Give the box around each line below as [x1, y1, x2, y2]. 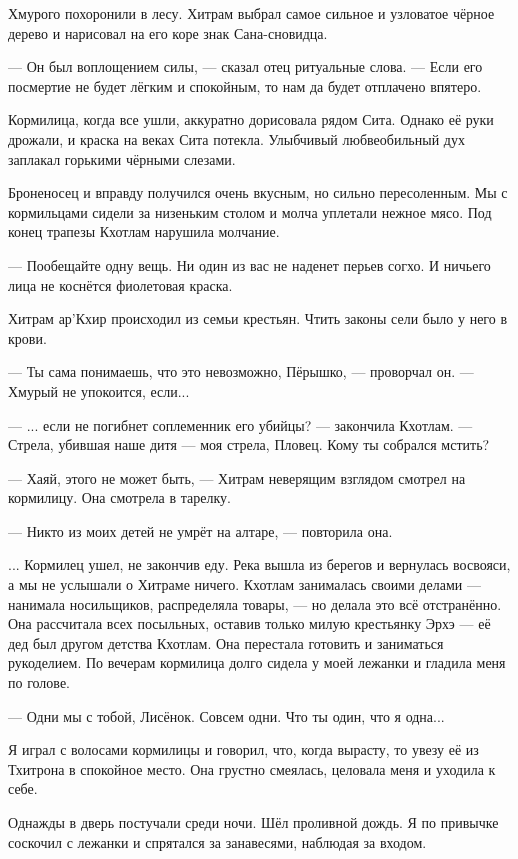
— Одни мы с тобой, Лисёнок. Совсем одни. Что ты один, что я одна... [8, 705, 445, 726]
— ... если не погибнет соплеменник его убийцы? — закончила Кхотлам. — [8, 414, 473, 435]
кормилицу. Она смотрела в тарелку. [8, 487, 231, 508]
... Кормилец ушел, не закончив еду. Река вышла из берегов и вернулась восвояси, [8, 554, 511, 575]
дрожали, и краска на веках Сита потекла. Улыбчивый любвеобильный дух [8, 128, 465, 149]
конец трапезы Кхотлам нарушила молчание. [8, 221, 280, 242]
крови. [8, 327, 47, 348]
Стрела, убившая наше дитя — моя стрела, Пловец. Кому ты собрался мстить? [8, 434, 490, 455]
